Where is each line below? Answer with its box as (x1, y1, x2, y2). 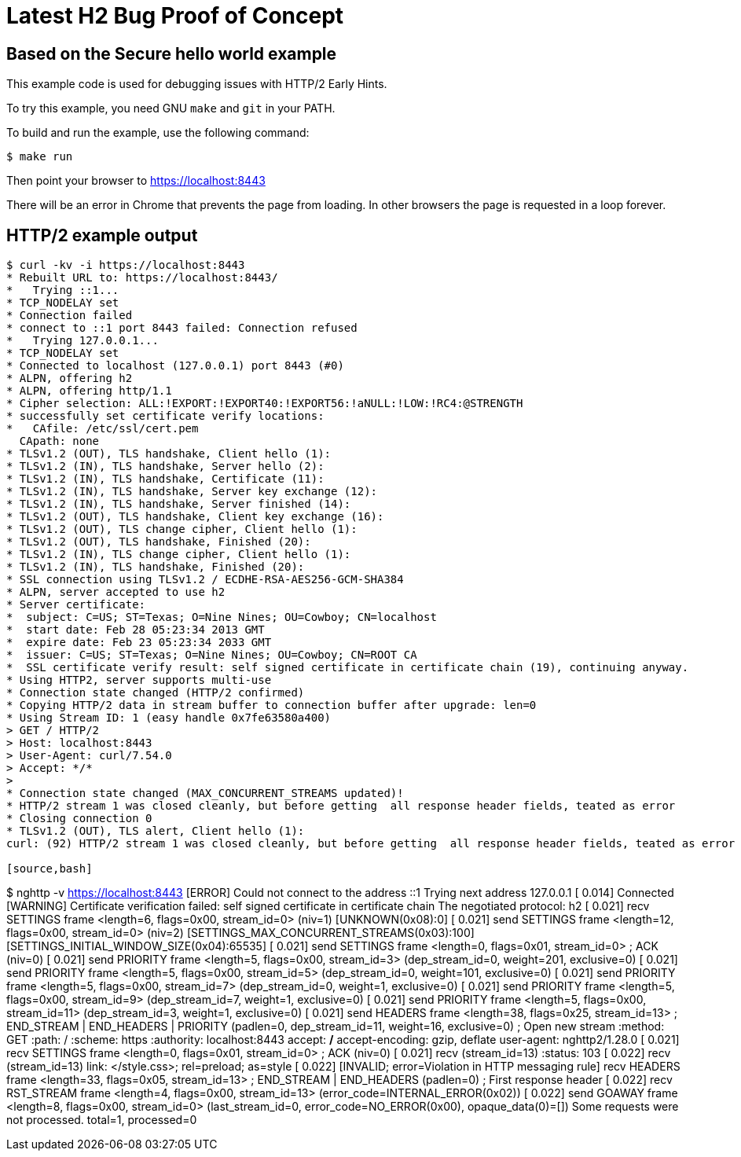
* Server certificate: (6, 598, 146, 612)
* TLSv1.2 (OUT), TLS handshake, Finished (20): (6, 535, 311, 549)
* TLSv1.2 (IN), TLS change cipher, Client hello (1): (6, 548, 351, 561)
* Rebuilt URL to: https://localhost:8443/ (6, 271, 278, 285)
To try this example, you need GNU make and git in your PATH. (6, 101, 336, 116)
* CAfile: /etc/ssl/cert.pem (6, 422, 199, 435)
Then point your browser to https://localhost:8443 (6, 174, 266, 188)
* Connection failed (6, 309, 133, 322)
